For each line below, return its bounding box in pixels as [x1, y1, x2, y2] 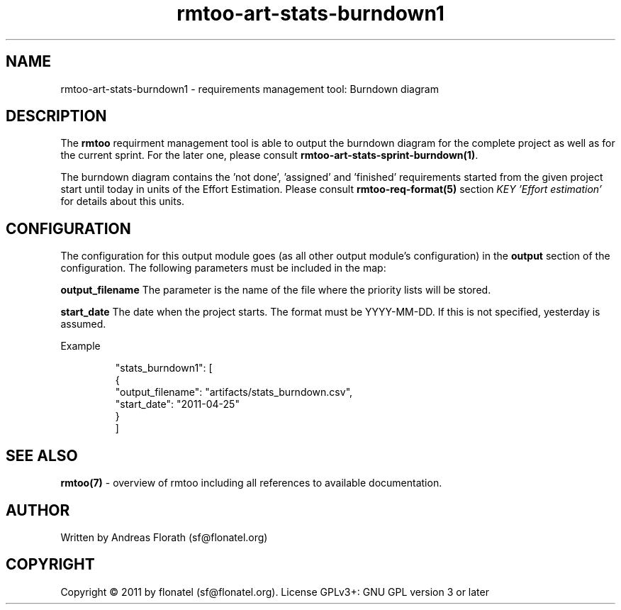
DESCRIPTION [6, 107, 107, 126]
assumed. [60, 318, 106, 331]
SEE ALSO [6, 446, 78, 465]
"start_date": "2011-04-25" [115, 398, 240, 411]
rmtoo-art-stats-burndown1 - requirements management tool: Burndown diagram [60, 82, 439, 95]
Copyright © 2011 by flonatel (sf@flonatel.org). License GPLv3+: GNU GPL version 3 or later [60, 585, 489, 598]
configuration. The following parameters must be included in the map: [60, 262, 386, 274]
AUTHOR [6, 501, 70, 519]
